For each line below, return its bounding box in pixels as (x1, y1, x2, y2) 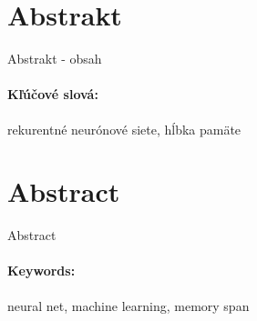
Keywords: (7, 261, 76, 280)
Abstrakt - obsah (7, 49, 102, 68)
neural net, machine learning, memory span (7, 296, 250, 315)
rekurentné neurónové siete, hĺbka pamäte (7, 119, 242, 138)
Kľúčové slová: (7, 85, 98, 104)
